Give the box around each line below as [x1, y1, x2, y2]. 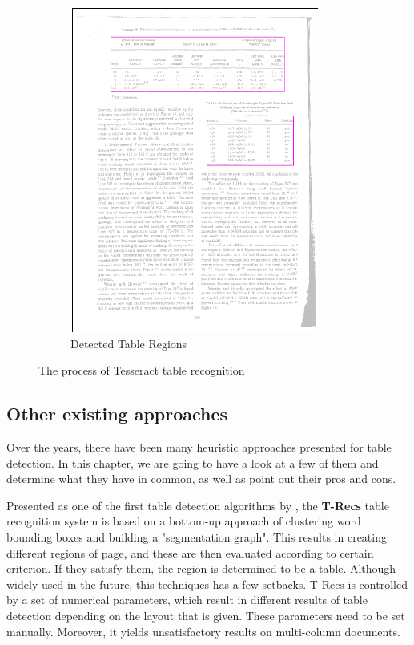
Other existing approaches [6, 401, 228, 426]
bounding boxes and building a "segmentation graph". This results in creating [6, 528, 387, 545]
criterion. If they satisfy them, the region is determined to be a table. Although [6, 560, 396, 577]
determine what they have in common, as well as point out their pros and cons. [6, 470, 396, 487]
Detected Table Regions [70, 335, 187, 351]
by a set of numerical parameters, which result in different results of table [6, 591, 368, 608]
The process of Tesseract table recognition [38, 362, 245, 379]
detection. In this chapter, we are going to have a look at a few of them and [6, 454, 379, 471]
